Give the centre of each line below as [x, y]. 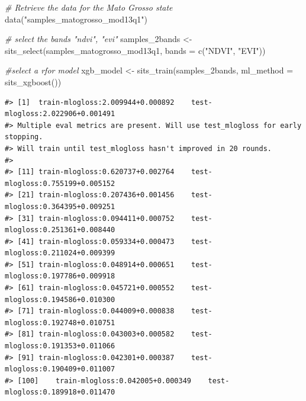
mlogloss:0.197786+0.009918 [60, 276]
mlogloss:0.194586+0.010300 [60, 299]
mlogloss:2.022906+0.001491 [60, 114]
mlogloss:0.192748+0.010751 [60, 323]
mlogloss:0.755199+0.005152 [60, 183]
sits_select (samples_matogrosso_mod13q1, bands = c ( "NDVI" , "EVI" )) [135, 50]
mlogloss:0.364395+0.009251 [60, 206]
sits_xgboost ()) [33, 81]
